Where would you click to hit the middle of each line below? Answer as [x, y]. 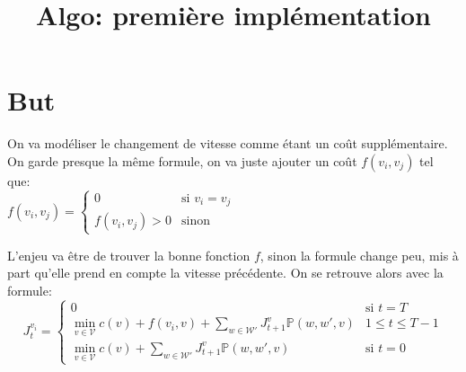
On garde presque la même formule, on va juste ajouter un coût [182, 160]
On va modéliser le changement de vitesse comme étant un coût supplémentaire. [228, 143]
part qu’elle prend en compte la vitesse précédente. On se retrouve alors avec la [225, 273]
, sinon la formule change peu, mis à [359, 255]
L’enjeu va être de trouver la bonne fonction [129, 255]
